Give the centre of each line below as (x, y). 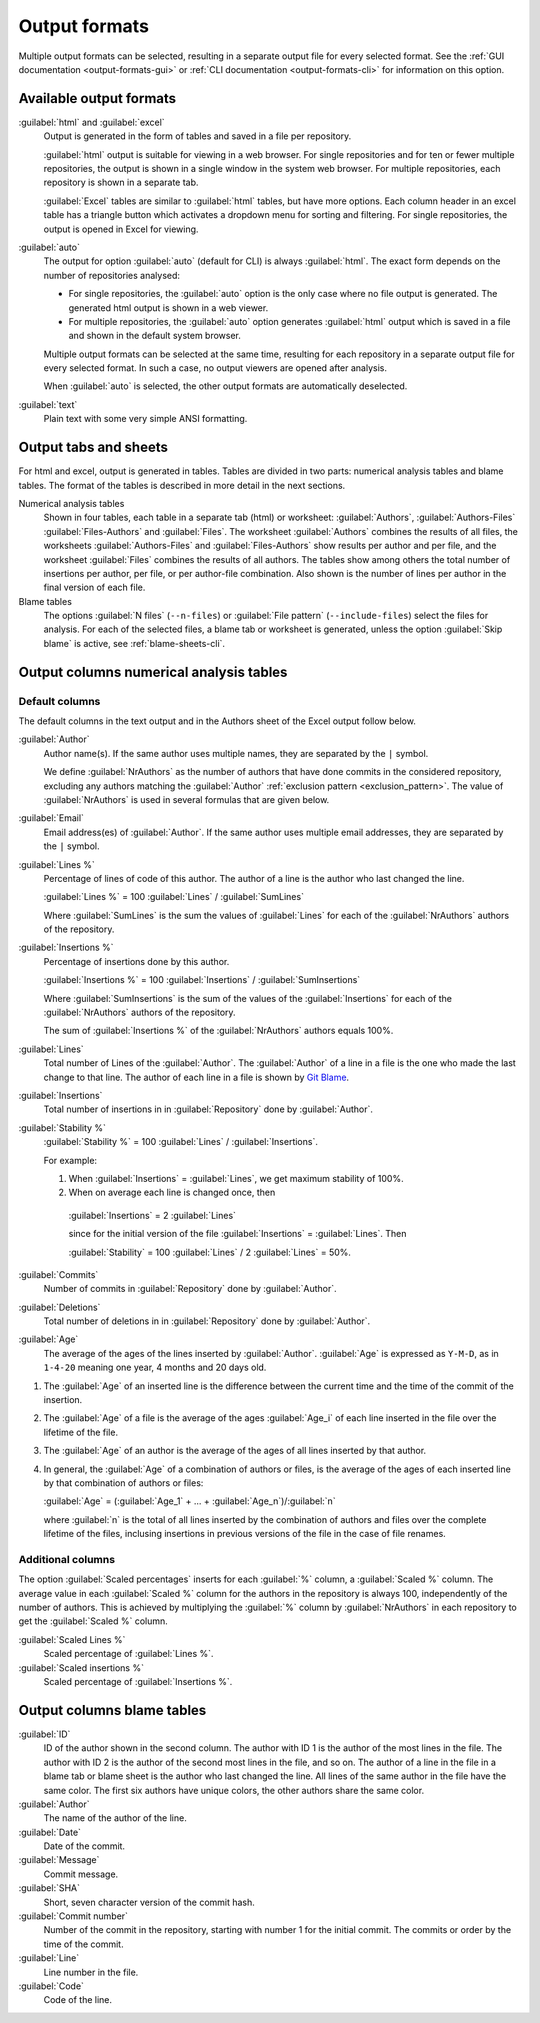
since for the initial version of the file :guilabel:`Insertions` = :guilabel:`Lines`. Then (237, 1234)
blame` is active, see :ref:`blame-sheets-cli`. (134, 643)
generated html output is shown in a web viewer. (168, 307)
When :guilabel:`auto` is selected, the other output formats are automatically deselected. (225, 386)
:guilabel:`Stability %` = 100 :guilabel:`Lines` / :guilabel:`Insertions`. (181, 1142)
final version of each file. (94, 587)
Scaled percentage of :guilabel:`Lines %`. (128, 1654)
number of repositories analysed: (111, 275)
